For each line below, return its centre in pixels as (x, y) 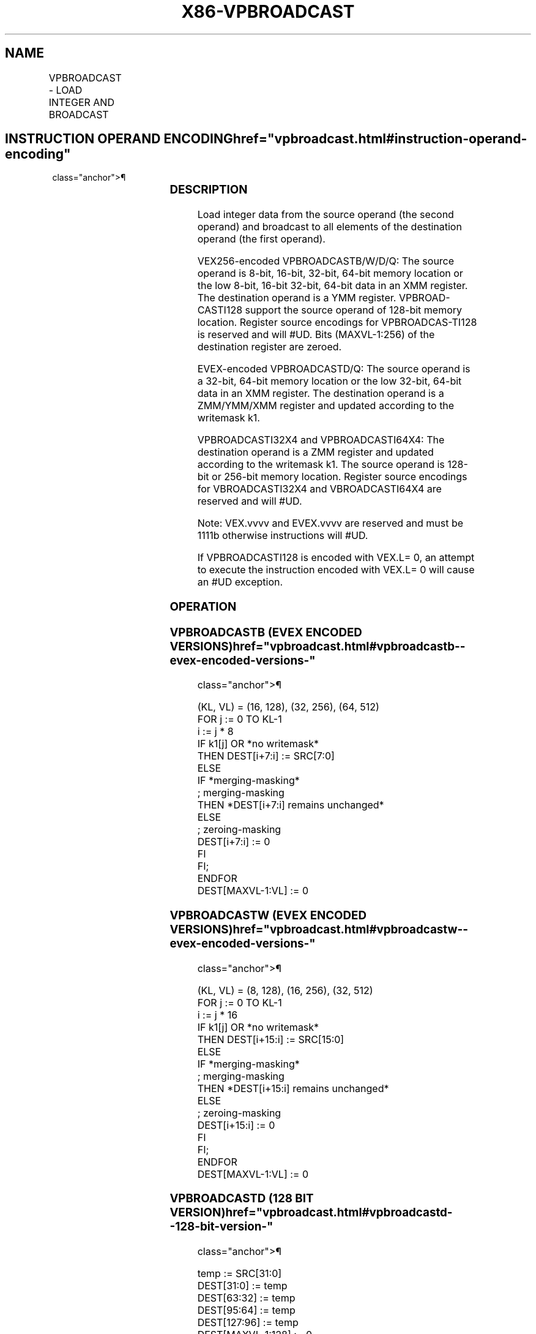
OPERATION (203, 606)
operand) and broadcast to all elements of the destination (329, 227)
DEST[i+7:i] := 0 (234, 842)
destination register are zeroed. (270, 347)
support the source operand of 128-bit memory (354, 310)
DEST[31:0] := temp (242, 1286)
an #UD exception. (240, 582)
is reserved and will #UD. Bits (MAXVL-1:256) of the (316, 335)
